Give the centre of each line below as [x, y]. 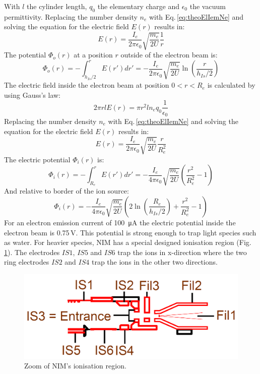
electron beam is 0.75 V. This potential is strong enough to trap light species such [130, 232]
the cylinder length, [57, 6]
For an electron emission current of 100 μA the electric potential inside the [120, 222]
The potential [25, 55]
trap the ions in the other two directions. [154, 262]
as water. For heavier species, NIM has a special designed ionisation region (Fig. [128, 242]
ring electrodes [27, 262]
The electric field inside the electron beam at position [87, 85]
